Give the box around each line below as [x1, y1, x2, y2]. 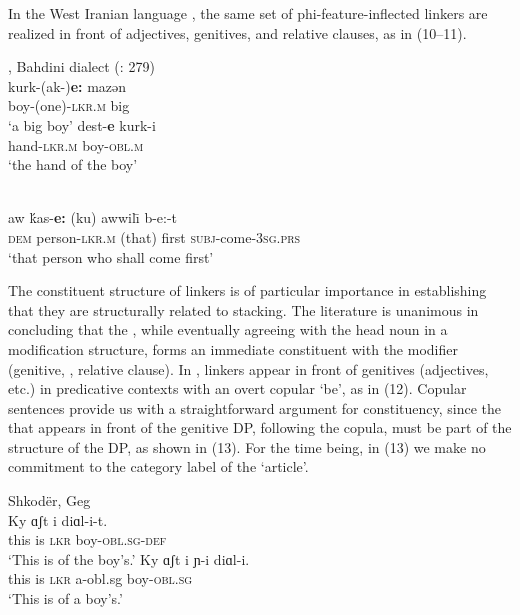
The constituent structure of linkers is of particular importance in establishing [8, 280, 487, 301]
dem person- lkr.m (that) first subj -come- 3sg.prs [8, 226, 301, 247]
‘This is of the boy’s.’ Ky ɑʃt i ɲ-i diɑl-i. [8, 548, 250, 569]
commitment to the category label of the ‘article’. [8, 456, 309, 477]
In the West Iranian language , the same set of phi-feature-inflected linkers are [8, 3, 488, 23]
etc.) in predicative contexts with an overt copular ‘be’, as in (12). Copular [8, 378, 467, 399]
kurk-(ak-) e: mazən [8, 75, 127, 96]
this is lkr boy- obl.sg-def [8, 529, 167, 550]
